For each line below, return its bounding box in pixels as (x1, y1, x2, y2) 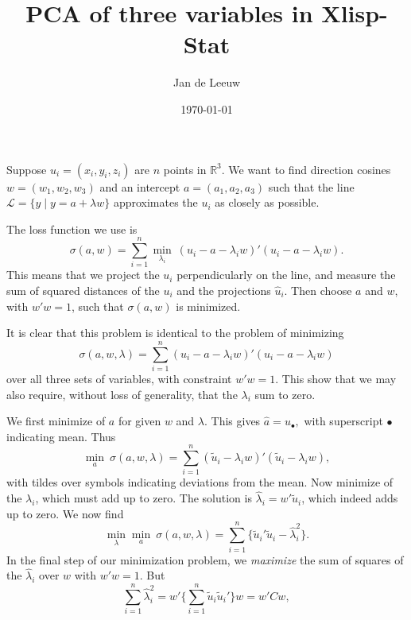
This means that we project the (6, 266, 160, 283)
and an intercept (99, 178, 180, 195)
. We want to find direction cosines (221, 161, 391, 177)
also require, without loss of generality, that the (6, 386, 238, 402)
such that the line (268, 178, 355, 195)
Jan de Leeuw (173, 74, 240, 91)
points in (163, 161, 207, 177)
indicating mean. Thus (6, 428, 116, 444)
